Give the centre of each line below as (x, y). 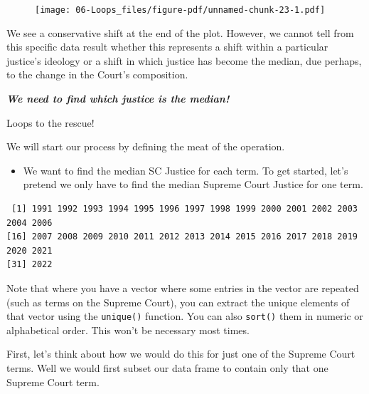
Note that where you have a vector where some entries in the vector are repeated (183, 287)
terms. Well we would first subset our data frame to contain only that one (167, 368)
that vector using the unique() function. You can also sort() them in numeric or (185, 316)
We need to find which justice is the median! (118, 99)
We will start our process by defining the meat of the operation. (146, 146)
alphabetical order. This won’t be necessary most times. (128, 330)
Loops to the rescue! (50, 122)
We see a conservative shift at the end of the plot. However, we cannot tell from (180, 32)
